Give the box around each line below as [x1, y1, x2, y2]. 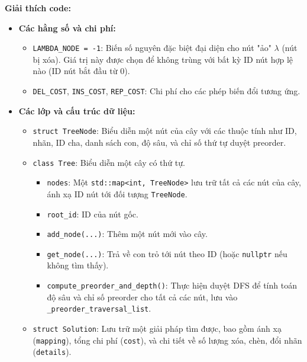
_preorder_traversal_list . [47, 302, 151, 315]
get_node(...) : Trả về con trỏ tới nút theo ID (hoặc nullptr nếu [47, 247, 287, 260]
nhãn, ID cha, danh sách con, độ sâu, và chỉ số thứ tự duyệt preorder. [33, 136, 286, 148]
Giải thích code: [5, 2, 71, 14]
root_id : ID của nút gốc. [47, 207, 138, 220]
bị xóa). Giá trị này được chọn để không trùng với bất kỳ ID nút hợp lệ [33, 53, 293, 65]
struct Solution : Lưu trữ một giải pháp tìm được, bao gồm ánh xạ [33, 322, 282, 334]
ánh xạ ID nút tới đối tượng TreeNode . [47, 187, 188, 200]
